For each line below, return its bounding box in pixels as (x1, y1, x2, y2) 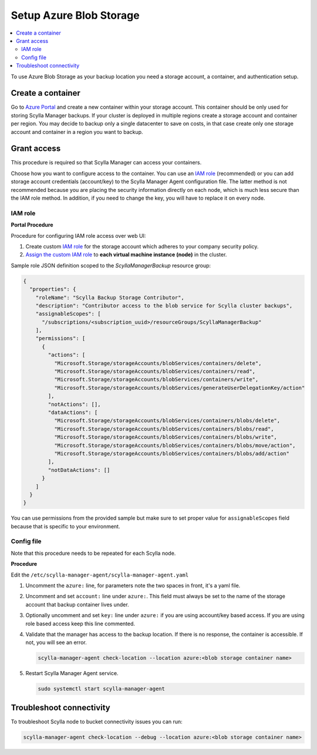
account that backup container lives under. (25, 601, 129, 608)
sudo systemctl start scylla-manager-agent (38, 686, 166, 692)
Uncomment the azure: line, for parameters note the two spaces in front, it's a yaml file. (25, 582, 241, 589)
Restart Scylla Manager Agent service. (25, 670, 119, 677)
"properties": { (29, 286, 76, 293)
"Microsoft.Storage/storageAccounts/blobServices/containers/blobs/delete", (53, 417, 281, 424)
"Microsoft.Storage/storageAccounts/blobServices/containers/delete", (53, 360, 262, 366)
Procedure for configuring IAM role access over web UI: (11, 232, 146, 239)
